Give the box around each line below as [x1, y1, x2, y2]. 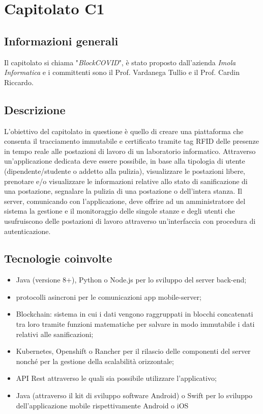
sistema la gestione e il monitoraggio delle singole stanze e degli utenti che [4, 205, 235, 216]
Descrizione [4, 101, 66, 117]
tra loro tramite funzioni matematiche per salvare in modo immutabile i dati [16, 319, 255, 329]
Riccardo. [4, 76, 34, 87]
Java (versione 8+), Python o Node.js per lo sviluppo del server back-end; [16, 274, 247, 285]
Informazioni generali [4, 33, 119, 48]
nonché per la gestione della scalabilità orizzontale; [16, 355, 174, 366]
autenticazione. [4, 225, 51, 236]
